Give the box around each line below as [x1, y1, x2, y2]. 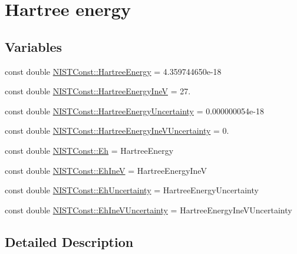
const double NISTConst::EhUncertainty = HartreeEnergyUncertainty [5, 184, 259, 196]
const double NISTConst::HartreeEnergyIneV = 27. [5, 85, 191, 97]
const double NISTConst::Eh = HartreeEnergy [5, 144, 174, 156]
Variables [5, 37, 62, 55]
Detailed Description [5, 232, 134, 250]
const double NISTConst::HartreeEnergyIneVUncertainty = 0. [5, 124, 229, 137]
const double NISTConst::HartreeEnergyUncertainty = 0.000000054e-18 [5, 104, 264, 117]
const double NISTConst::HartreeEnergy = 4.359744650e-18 [5, 65, 222, 77]
